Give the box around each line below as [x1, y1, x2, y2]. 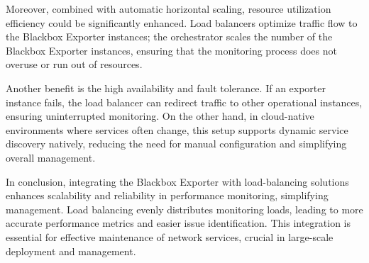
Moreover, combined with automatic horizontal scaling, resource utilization [6, 1, 331, 16]
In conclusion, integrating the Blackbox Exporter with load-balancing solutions [6, 174, 349, 189]
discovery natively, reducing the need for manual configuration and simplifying [6, 136, 347, 151]
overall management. [6, 150, 96, 164]
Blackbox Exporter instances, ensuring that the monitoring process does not [6, 43, 337, 57]
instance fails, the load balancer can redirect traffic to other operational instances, [6, 94, 363, 109]
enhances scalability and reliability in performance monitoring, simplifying [6, 188, 329, 203]
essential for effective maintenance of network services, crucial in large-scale [6, 229, 334, 244]
